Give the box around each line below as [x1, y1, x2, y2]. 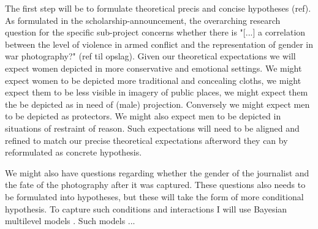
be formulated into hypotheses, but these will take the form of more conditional [5, 190, 304, 203]
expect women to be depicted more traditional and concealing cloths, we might [5, 73, 301, 86]
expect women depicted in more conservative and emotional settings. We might [5, 61, 302, 74]
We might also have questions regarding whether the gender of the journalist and [5, 166, 309, 179]
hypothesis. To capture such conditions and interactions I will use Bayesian [5, 202, 287, 215]
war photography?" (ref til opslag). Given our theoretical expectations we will [5, 50, 296, 62]
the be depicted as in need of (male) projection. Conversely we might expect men [5, 97, 310, 110]
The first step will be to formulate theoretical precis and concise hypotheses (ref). [5, 2, 311, 14]
